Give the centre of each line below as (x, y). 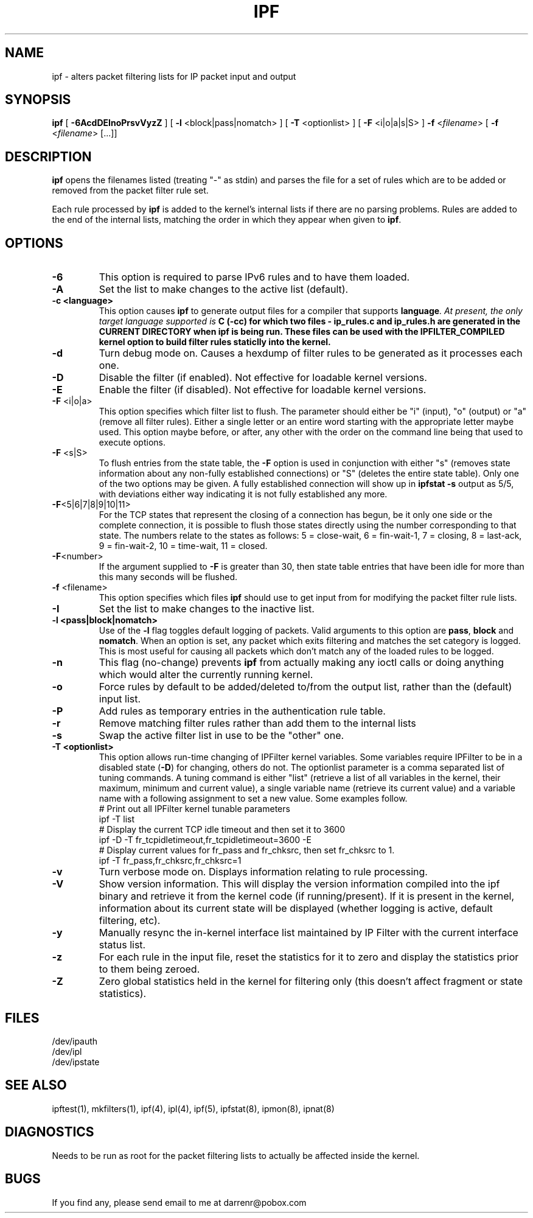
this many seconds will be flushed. (168, 577)
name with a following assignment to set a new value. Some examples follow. (253, 799)
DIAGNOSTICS (50, 1132)
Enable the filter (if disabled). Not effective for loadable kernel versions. (263, 390)
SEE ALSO (36, 1085)
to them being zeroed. (149, 969)
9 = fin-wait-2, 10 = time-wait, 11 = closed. (183, 546)
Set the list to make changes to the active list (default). (224, 289)
